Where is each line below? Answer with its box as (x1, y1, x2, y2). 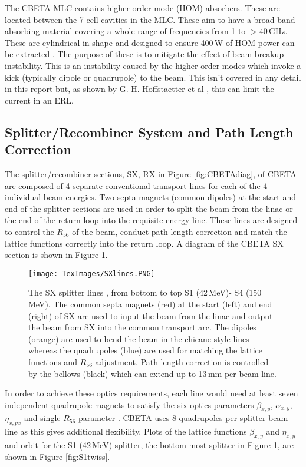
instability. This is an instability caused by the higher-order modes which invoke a (5, 59, 301, 71)
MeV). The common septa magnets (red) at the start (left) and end (28, 297, 272, 310)
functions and (28, 355, 77, 367)
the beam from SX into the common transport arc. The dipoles (28, 321, 256, 333)
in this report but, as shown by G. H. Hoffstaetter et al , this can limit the (5, 82, 274, 95)
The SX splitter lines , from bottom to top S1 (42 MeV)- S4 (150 (28, 286, 262, 299)
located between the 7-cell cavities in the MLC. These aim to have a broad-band (5, 13, 295, 25)
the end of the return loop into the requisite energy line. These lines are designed (5, 214, 298, 226)
